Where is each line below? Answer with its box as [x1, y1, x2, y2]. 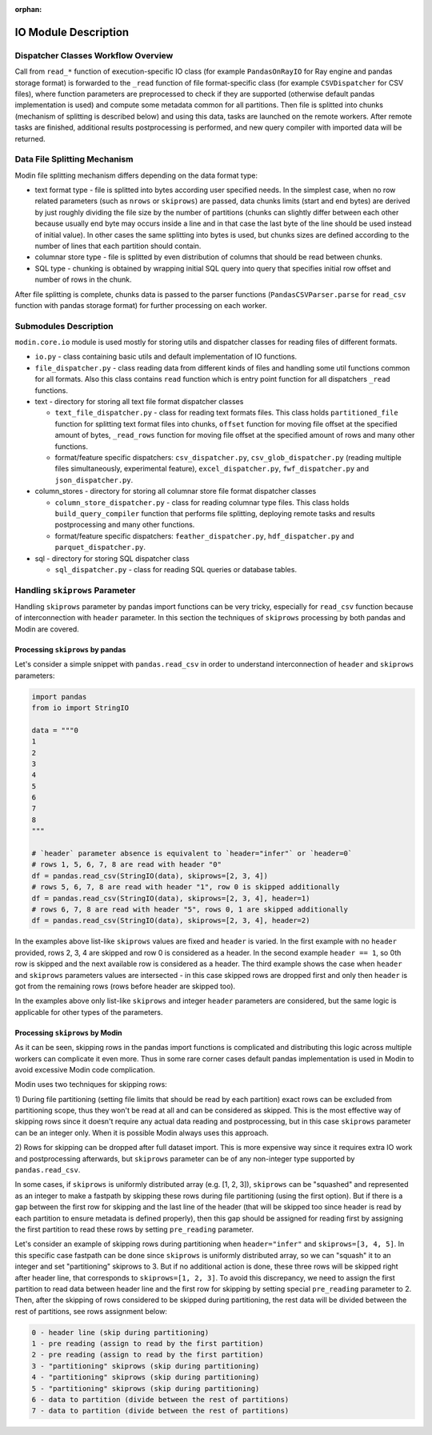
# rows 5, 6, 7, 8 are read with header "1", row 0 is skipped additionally [31, 883, 340, 892]
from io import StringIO [31, 703, 130, 712]
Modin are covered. [14, 624, 79, 634]
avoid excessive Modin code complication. [14, 1064, 155, 1074]
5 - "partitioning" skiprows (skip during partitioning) [31, 1384, 260, 1393]
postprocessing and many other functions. [54, 520, 195, 530]
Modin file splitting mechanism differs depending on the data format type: [14, 170, 258, 180]
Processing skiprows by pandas [14, 644, 126, 654]
